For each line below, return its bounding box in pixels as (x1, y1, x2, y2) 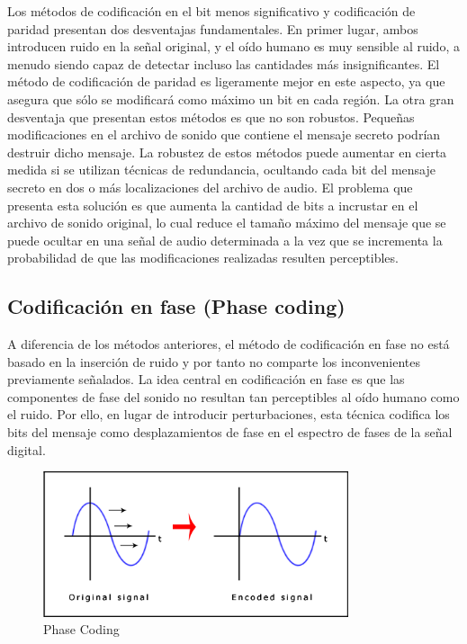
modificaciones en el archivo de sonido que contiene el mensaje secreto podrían (7, 125, 441, 144)
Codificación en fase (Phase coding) (7, 292, 346, 320)
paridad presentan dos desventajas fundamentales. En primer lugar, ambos (7, 19, 418, 38)
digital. (7, 440, 46, 459)
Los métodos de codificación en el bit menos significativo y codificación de (7, 2, 416, 20)
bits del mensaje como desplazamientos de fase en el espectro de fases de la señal (7, 423, 453, 442)
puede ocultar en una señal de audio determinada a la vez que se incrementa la (7, 230, 443, 249)
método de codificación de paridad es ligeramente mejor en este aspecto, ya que (7, 72, 445, 91)
